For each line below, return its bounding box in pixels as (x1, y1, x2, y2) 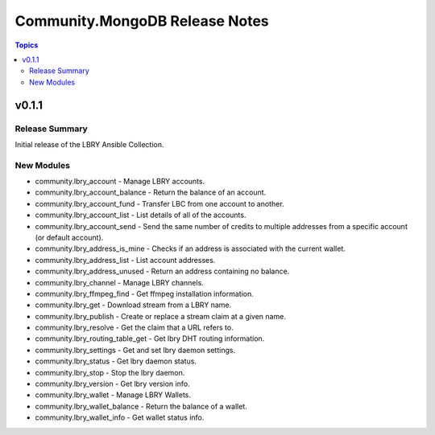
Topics (14, 40, 39, 50)
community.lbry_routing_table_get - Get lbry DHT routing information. (35, 334, 265, 343)
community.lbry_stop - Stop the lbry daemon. (35, 367, 185, 377)
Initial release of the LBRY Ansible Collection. (14, 139, 164, 149)
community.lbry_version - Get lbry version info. (35, 379, 190, 389)
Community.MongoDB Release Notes (14, 12, 269, 30)
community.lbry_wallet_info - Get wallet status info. (35, 412, 205, 422)
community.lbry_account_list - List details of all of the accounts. (35, 210, 246, 220)
